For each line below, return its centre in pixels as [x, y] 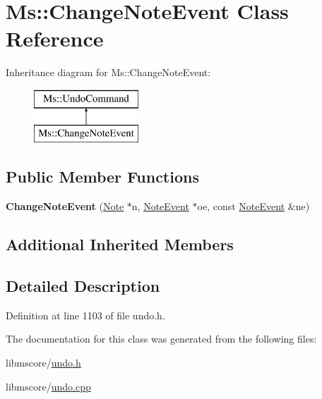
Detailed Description [83, 286]
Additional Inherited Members [120, 244]
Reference [55, 38]
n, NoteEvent [160, 206]
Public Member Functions [102, 177]
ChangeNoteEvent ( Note [65, 206]
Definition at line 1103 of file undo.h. [85, 315]
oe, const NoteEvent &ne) [254, 206]
